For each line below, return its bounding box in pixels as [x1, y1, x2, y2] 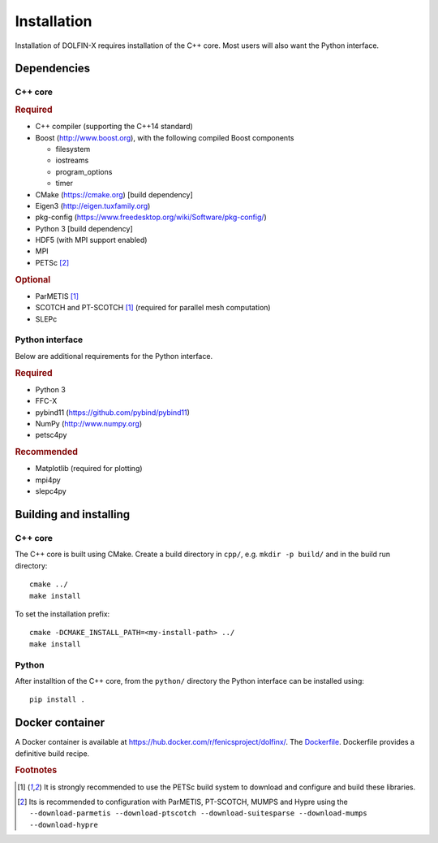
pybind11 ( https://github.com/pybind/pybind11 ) [35, 407, 191, 417]
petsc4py [35, 430, 67, 440]
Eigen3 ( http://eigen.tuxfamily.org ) [35, 201, 151, 210]
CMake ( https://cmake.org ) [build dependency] [35, 189, 194, 199]
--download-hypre [29, 820, 99, 829]
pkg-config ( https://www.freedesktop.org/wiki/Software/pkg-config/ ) [35, 212, 267, 223]
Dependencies [15, 62, 91, 76]
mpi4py [35, 475, 61, 485]
